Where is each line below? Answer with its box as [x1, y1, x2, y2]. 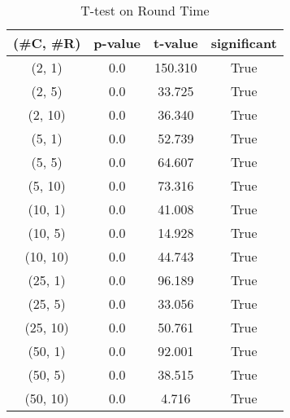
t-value [154, 33, 198, 52]
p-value [93, 33, 141, 52]
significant [210, 33, 277, 52]
